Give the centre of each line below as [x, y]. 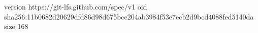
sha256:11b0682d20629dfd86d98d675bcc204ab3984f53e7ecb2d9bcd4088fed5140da [129, 16]
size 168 [16, 26]
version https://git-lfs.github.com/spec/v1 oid [76, 6]
